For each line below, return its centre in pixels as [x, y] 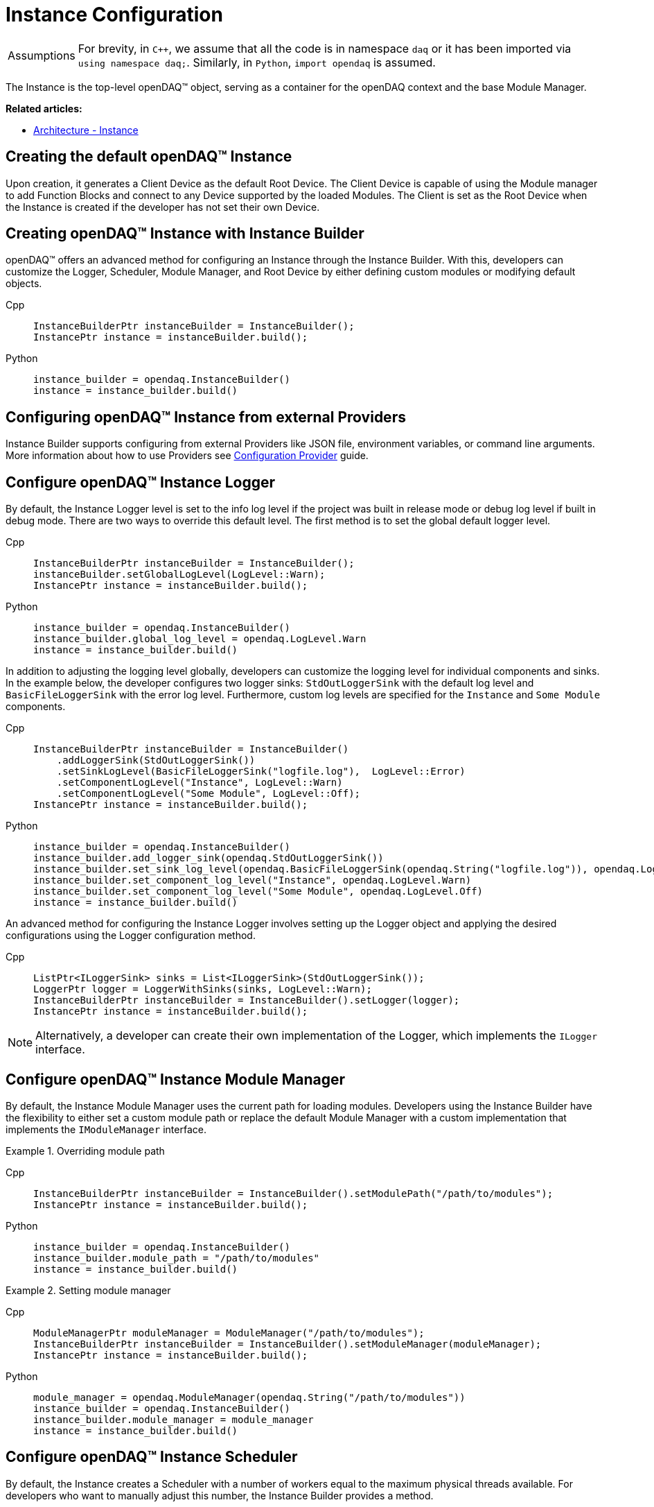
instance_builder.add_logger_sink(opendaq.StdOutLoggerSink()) [209, 858]
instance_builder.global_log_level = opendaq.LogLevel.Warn [200, 639]
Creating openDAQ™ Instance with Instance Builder [185, 234]
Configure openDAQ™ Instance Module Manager [175, 1079]
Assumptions [42, 55]
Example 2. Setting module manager [88, 1290]
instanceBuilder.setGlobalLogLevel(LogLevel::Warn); [179, 575]
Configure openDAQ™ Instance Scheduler [152, 1457]
